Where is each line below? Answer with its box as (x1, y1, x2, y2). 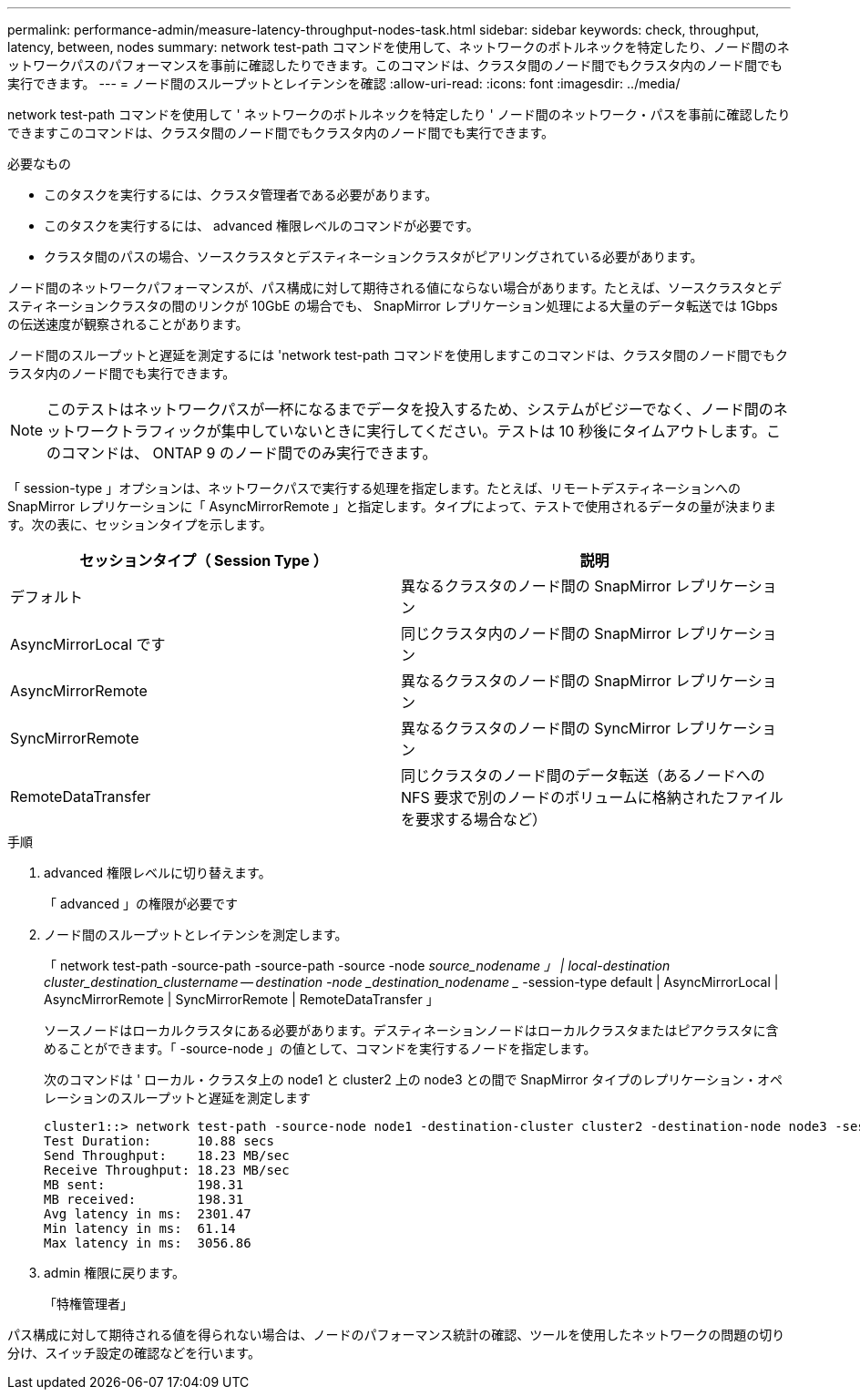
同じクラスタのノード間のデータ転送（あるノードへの (401, 766, 765, 785)
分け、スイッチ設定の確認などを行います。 (7, 1345, 261, 1361)
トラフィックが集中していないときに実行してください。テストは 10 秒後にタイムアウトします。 (119, 422, 766, 440)
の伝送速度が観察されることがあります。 (7, 316, 249, 332)
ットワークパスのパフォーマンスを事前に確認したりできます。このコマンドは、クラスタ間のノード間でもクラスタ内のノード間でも (7, 57, 783, 73)
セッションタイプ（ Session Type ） (79, 551, 328, 570)
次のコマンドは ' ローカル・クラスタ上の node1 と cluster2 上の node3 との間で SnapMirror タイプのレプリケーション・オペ (44, 1072, 783, 1087)
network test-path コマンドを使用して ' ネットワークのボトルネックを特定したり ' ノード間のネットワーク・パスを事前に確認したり (7, 107, 791, 122)
